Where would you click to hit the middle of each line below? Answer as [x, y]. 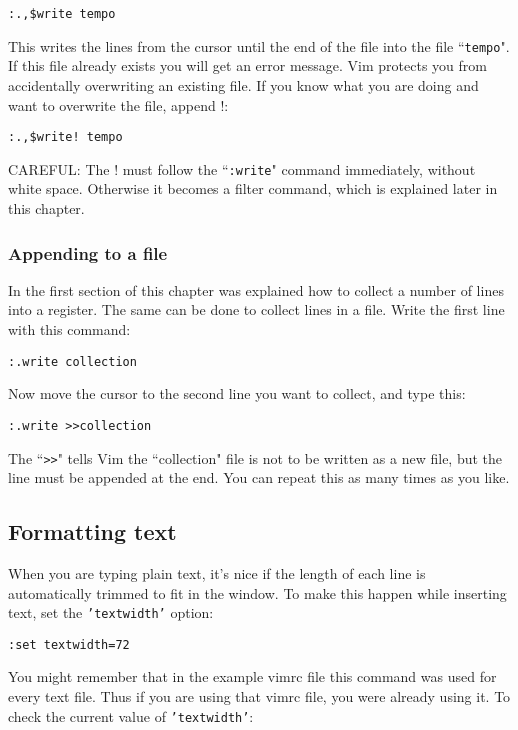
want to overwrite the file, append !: [118, 104]
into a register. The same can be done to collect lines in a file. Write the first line [256, 309]
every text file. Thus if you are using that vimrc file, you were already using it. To [259, 696]
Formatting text [92, 531]
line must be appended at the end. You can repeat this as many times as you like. [259, 477]
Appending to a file [88, 252]
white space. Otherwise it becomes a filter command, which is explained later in [253, 188]
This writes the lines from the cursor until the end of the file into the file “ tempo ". [259, 45]
